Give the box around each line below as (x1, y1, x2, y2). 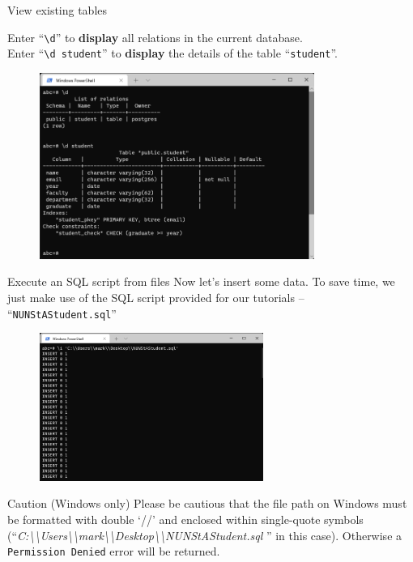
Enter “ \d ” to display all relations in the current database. (7, 28, 303, 45)
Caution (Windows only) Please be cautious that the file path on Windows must (7, 495, 407, 512)
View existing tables (7, 2, 108, 18)
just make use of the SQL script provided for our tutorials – (7, 288, 304, 305)
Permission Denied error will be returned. (7, 543, 220, 560)
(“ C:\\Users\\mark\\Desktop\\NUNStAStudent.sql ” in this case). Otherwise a (7, 526, 402, 543)
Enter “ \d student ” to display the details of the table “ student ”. (7, 45, 338, 62)
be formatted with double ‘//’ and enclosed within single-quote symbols (7, 510, 364, 527)
